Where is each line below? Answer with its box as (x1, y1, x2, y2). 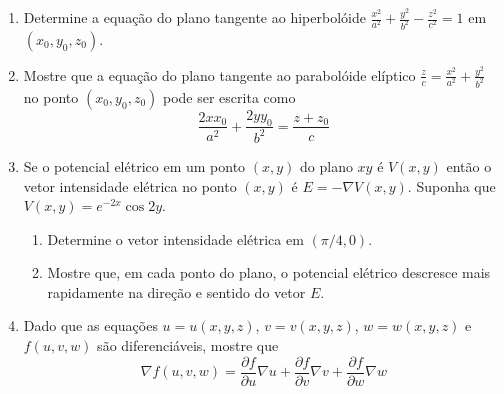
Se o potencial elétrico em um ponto (23, 155, 246, 176)
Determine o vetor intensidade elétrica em (47, 228, 304, 249)
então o (446, 155, 492, 176)
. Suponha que (407, 175, 496, 196)
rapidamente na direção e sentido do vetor (47, 281, 306, 302)
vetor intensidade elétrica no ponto (23, 175, 237, 196)
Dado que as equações (23, 315, 158, 336)
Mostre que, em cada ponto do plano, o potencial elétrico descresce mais (47, 262, 491, 283)
